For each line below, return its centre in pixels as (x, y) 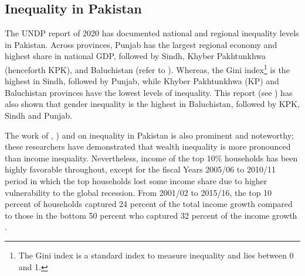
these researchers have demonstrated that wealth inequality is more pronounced (148, 146)
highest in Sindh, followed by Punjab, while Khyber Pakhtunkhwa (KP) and (142, 81)
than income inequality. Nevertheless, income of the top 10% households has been (151, 158)
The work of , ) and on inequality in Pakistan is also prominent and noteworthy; (149, 135)
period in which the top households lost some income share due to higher (136, 180)
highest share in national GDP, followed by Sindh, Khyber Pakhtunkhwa (135, 56)
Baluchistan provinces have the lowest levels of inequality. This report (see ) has (149, 92)
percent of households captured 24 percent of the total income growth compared (149, 204)
